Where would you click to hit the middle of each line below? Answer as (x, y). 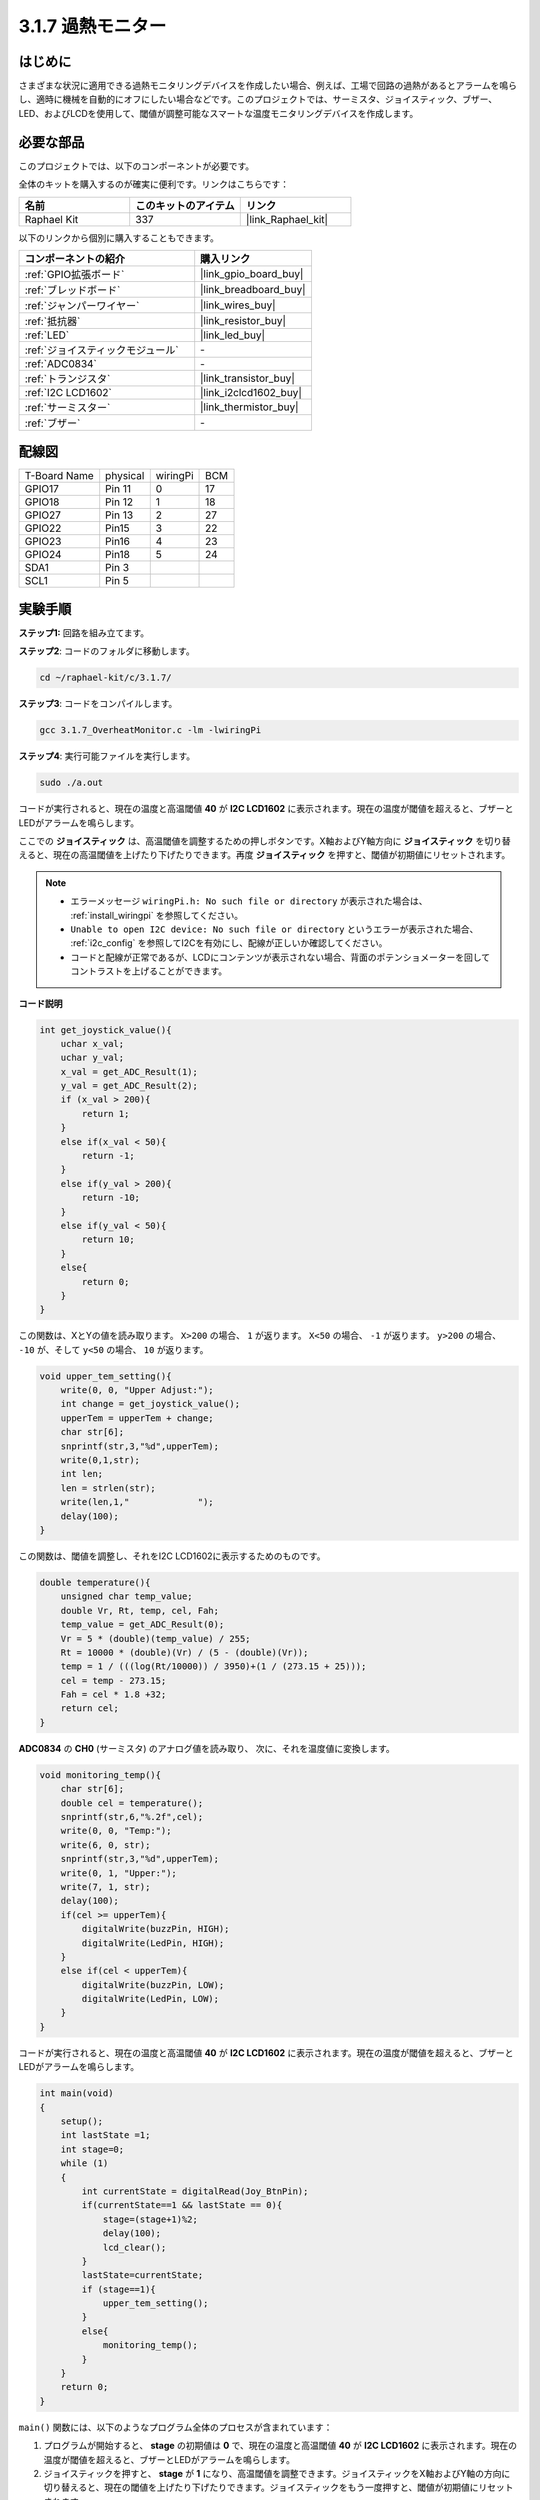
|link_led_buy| (232, 335)
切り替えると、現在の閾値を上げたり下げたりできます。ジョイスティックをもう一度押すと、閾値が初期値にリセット (278, 2487)
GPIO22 (43, 528)
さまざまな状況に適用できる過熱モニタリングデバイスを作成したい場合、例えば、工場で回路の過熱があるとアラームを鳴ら (267, 86)
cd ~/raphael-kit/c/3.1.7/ (105, 678)
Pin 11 (118, 489)
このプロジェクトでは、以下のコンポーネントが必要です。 (136, 166)
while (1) (84, 2163)
